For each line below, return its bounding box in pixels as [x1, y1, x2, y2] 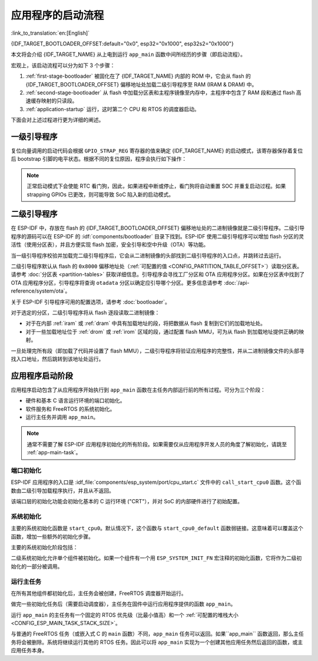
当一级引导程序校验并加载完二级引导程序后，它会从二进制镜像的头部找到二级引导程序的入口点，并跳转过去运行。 [11, 252, 284, 259]
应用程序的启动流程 [11, 9, 104, 22]
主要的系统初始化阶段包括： [11, 544, 78, 550]
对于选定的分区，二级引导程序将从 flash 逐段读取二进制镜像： [11, 309, 160, 316]
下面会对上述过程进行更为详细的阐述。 [11, 117, 104, 124]
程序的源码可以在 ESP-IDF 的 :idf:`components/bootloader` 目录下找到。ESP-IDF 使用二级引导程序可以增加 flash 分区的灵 [11, 232, 304, 240]
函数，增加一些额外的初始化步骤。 [11, 533, 94, 540]
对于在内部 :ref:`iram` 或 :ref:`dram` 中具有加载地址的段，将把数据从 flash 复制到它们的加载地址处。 [25, 320, 266, 327]
